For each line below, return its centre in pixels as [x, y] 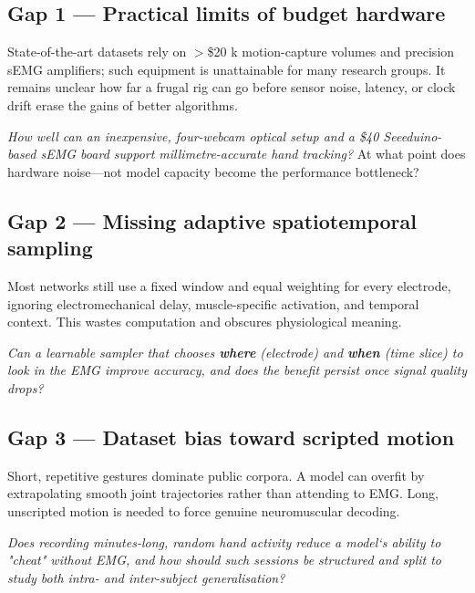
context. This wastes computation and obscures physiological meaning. [205, 322]
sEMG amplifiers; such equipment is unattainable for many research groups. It [227, 69]
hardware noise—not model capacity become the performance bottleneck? [213, 171]
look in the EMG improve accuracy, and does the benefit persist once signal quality [237, 370]
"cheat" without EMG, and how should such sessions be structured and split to [224, 560]
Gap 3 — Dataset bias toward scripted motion [231, 437]
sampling [50, 248]
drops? [26, 387]
